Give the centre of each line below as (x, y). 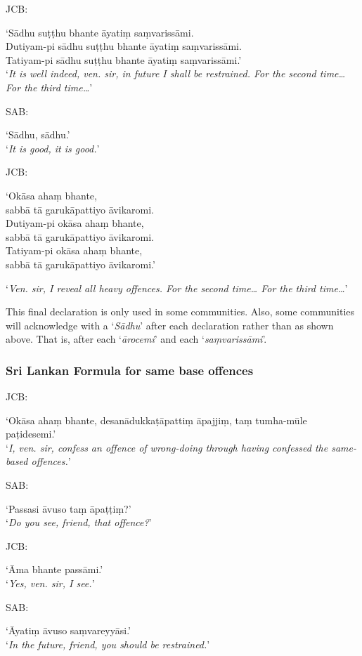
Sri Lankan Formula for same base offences (130, 370)
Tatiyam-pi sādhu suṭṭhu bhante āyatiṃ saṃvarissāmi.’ (124, 59)
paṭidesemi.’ (31, 434)
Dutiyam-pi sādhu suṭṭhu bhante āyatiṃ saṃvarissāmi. (124, 46)
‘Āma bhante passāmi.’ (54, 569)
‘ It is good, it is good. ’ (53, 148)
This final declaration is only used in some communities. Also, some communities (180, 311)
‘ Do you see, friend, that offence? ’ (79, 522)
